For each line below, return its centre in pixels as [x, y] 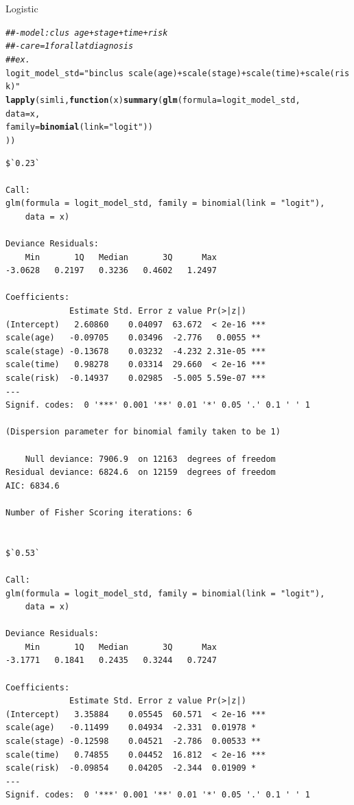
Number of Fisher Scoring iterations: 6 [99, 512]
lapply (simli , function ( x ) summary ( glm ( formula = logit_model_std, [153, 100]
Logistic [22, 8]
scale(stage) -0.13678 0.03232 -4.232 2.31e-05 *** [136, 351]
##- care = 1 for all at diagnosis [70, 46]
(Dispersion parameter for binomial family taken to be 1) [143, 432]
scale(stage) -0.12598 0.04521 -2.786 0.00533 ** [133, 742]
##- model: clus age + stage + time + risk [87, 33]
